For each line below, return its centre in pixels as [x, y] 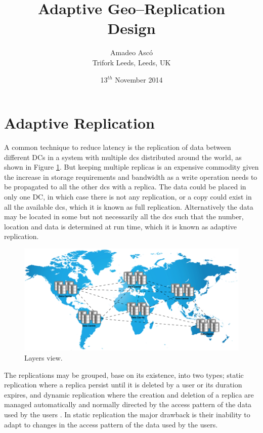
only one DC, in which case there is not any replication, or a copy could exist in [128, 196]
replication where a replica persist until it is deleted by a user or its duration [123, 385]
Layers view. [43, 358]
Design [131, 28]
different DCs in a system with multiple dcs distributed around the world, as [123, 157]
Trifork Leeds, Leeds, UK [131, 62]
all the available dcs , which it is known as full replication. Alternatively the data [129, 206]
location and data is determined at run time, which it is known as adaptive [120, 226]
